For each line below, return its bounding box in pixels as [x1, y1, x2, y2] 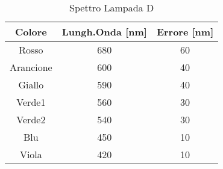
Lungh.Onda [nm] [61, 25, 147, 38]
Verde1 [16, 95, 46, 109]
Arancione [10, 60, 52, 74]
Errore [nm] [156, 25, 214, 38]
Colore [14, 25, 47, 38]
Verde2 [16, 112, 46, 126]
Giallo [18, 78, 44, 91]
